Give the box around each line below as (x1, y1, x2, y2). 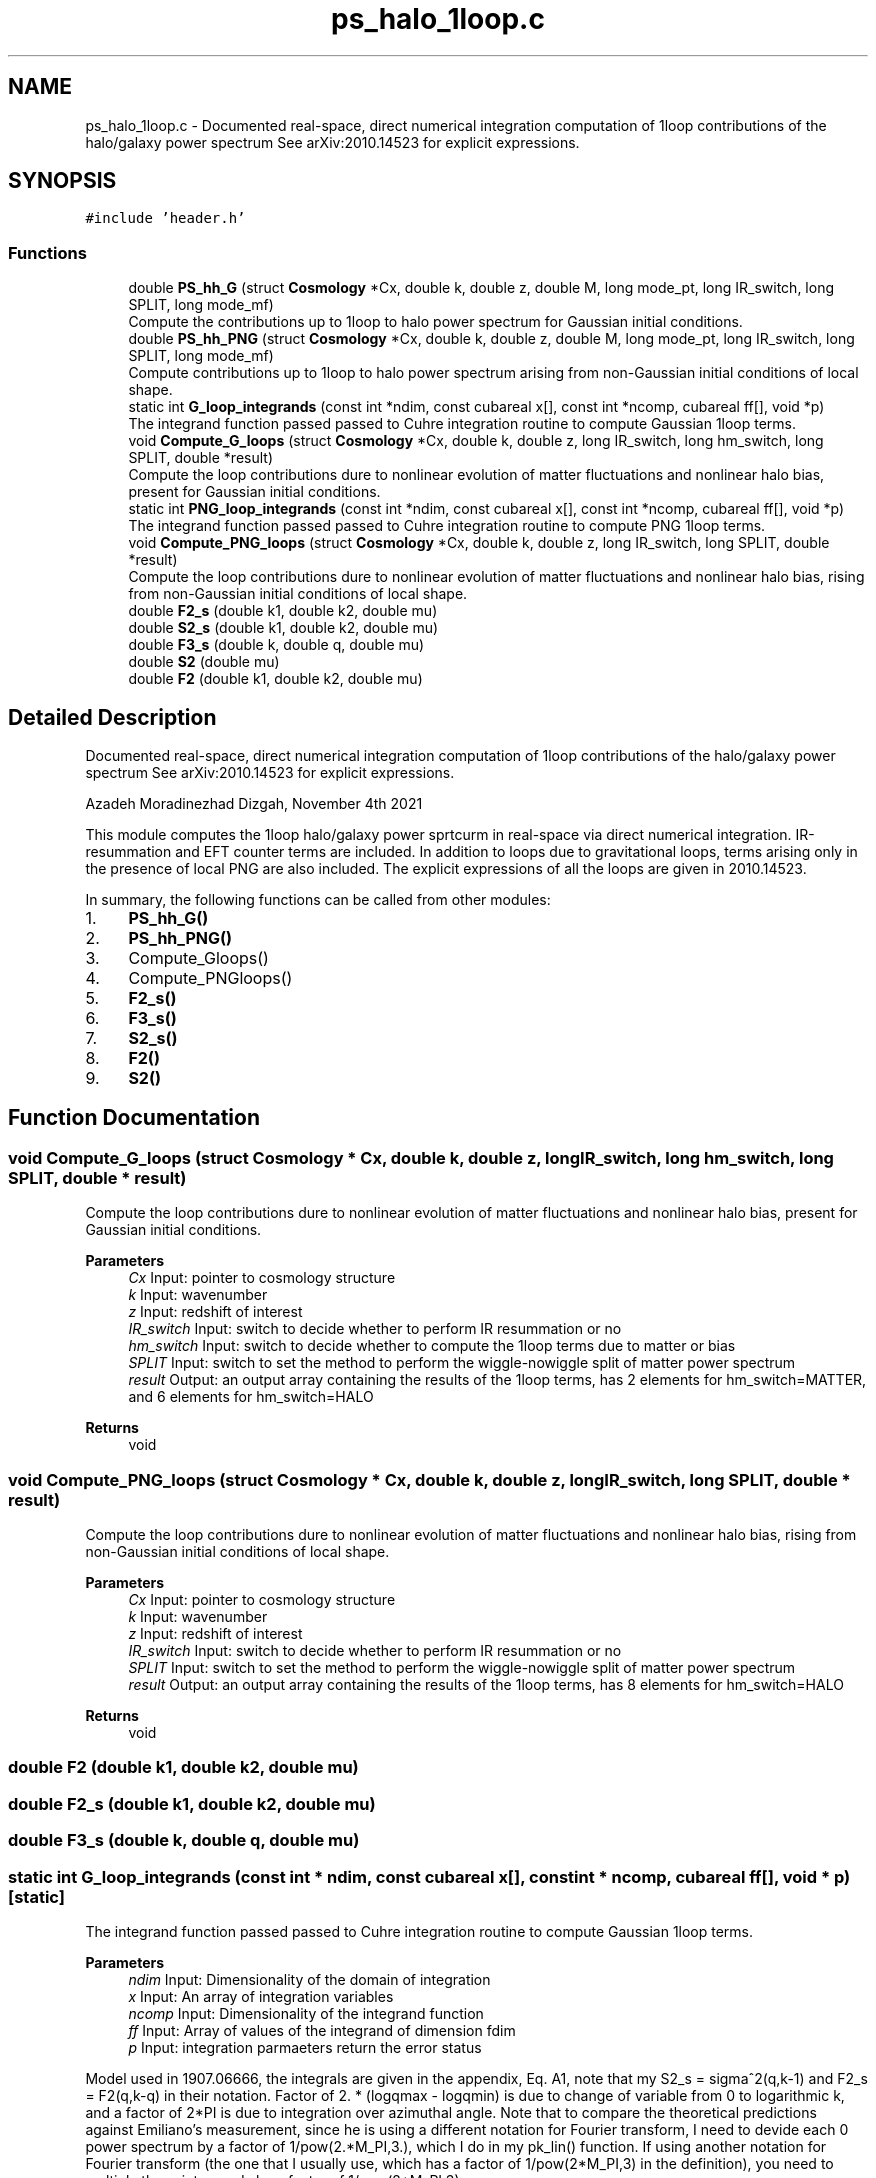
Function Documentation (8, 1105, 260, 1131)
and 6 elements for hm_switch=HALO (128, 1388, 374, 1406)
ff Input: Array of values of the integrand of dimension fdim (128, 2021, 516, 2039)
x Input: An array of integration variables (128, 1987, 394, 2005)
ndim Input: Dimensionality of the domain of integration (128, 1970, 491, 1988)
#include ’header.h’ (85, 210, 246, 227)
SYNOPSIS (8, 168, 117, 194)
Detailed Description (8, 704, 217, 730)
